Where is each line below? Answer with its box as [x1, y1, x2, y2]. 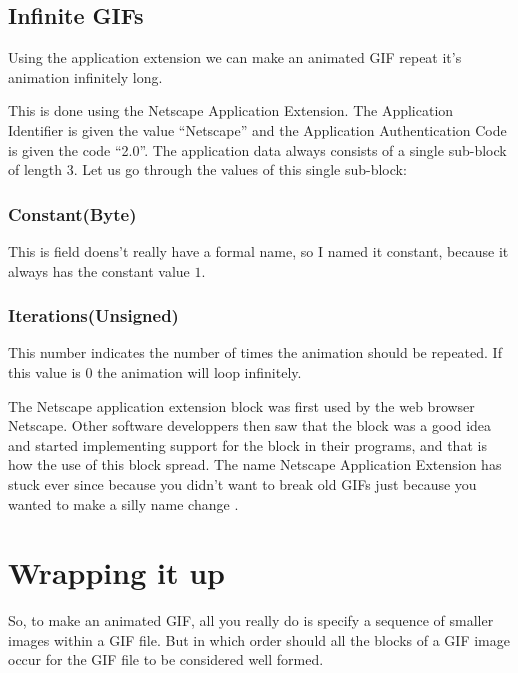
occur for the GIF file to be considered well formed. [8, 649, 324, 670]
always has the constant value [8, 260, 190, 281]
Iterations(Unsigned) [8, 303, 179, 328]
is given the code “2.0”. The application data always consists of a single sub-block [8, 139, 507, 160]
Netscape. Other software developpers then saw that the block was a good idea [8, 415, 492, 436]
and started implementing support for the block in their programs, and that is [8, 434, 487, 455]
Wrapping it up [8, 552, 225, 593]
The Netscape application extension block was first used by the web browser [8, 395, 475, 416]
